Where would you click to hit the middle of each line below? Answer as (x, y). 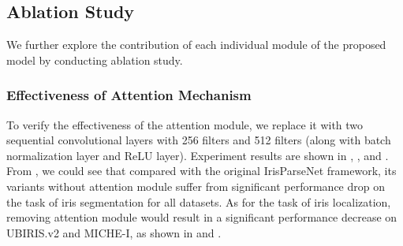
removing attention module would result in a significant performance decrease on (202, 217)
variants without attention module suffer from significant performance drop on (196, 186)
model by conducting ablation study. (95, 60)
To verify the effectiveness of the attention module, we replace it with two (185, 124)
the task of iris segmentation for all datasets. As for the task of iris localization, (199, 201)
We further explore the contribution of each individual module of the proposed (196, 45)
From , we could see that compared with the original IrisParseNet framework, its (201, 171)
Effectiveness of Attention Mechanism (129, 95)
